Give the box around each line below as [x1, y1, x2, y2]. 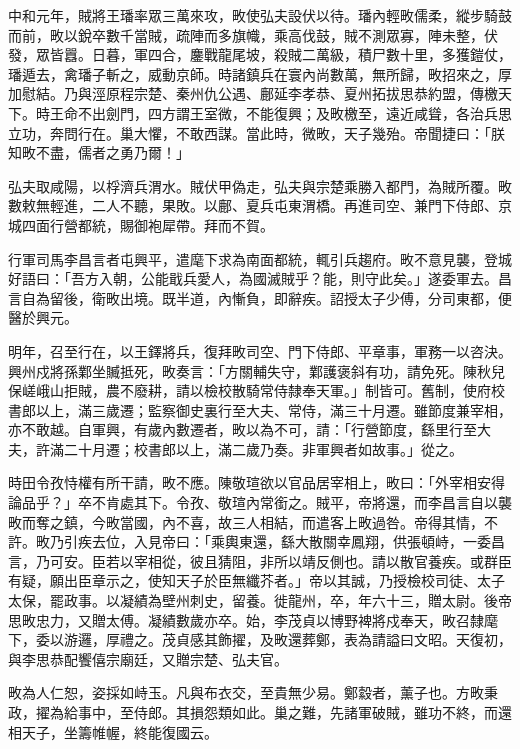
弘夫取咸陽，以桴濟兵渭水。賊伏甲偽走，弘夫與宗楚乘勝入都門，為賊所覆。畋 [8, 175, 512, 196]
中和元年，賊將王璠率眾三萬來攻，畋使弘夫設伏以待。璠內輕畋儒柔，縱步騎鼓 [8, 5, 512, 25]
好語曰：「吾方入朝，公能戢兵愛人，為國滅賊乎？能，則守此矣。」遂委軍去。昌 [8, 268, 512, 289]
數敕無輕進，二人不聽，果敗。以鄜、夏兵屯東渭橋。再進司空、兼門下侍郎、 [8, 195, 498, 216]
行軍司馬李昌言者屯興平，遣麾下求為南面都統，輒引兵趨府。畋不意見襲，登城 [8, 248, 512, 269]
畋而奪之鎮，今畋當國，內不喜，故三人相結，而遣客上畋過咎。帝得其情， [8, 511, 484, 532]
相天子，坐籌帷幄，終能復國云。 [8, 721, 218, 742]
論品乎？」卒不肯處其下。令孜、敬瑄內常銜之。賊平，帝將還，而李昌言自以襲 [8, 492, 512, 513]
